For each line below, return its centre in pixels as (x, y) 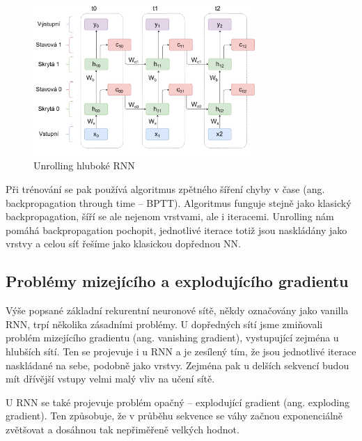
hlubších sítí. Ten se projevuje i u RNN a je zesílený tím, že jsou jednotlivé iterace (181, 351)
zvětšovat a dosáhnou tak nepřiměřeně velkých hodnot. (123, 429)
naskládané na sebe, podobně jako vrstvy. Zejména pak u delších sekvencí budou (178, 365)
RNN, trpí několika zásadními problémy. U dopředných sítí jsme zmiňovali (164, 324)
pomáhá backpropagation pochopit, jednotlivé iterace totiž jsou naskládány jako (176, 230)
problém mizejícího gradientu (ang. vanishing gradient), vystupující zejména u (172, 338)
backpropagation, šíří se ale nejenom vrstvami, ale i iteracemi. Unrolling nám (170, 216)
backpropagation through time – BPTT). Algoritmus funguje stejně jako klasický (179, 202)
